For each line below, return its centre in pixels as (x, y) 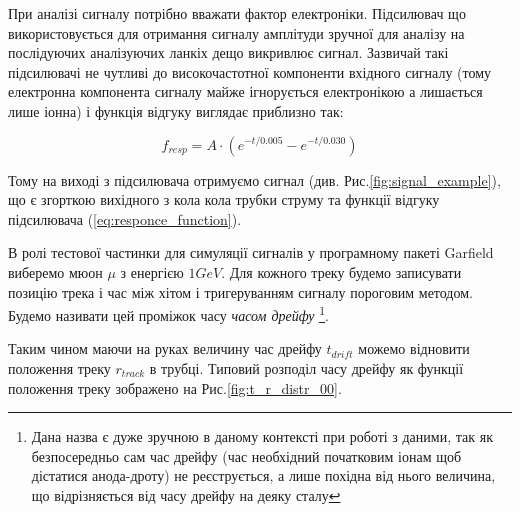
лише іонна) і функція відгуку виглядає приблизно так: (176, 110)
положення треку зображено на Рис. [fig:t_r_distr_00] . (175, 387)
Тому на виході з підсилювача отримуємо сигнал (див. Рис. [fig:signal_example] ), (254, 179)
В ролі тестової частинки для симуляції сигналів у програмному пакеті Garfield (251, 252)
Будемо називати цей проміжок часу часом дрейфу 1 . (168, 313)
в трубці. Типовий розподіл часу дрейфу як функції (306, 367)
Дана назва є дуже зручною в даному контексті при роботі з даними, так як (262, 436)
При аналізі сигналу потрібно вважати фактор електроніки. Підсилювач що (237, 13)
